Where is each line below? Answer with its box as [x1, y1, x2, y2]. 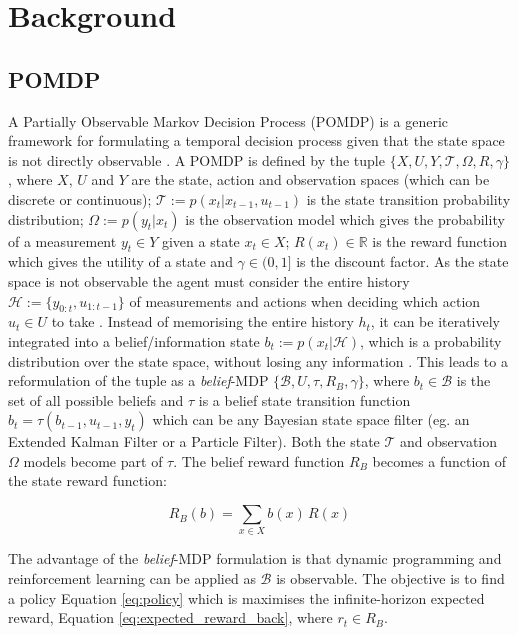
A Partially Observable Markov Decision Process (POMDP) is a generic [8, 110, 449, 131]
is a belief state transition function [198, 389, 411, 410]
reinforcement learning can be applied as [8, 568, 256, 588]
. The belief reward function [173, 450, 345, 471]
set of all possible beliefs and [8, 389, 184, 410]
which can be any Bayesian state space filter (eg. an [152, 409, 470, 430]
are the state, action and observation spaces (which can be [131, 169, 490, 190]
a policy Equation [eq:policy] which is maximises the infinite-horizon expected [8, 587, 485, 608]
